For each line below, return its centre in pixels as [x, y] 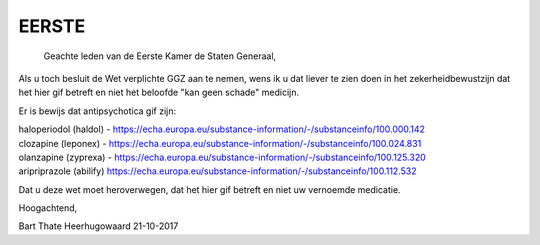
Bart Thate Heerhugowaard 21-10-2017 [98, 226]
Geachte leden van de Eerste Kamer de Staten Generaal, [160, 56]
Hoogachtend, [48, 208]
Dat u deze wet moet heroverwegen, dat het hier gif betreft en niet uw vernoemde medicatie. [209, 189]
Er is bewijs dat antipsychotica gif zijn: [97, 111]
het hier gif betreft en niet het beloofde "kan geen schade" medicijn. [159, 92]
